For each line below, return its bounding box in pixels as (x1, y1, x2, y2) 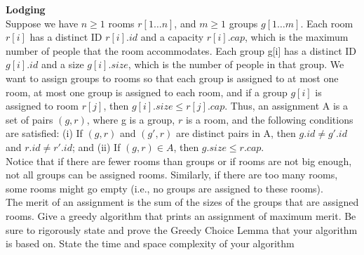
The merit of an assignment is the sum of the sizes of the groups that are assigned (6, 195, 359, 209)
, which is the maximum (245, 30, 349, 44)
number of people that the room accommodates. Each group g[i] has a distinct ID (6, 43, 357, 58)
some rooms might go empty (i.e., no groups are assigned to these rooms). (6, 181, 323, 195)
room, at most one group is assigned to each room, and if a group (6, 84, 288, 99)
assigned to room (6, 98, 79, 113)
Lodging (6, 2, 46, 16)
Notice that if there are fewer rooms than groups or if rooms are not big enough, (6, 153, 352, 168)
